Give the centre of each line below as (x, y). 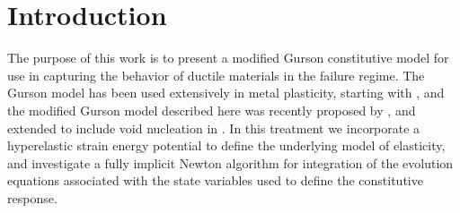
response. (32, 197)
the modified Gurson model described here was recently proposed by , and (212, 110)
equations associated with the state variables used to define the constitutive (215, 180)
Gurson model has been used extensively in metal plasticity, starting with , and (226, 93)
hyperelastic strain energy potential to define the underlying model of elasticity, (226, 145)
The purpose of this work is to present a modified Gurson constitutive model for (228, 58)
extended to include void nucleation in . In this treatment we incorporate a (214, 128)
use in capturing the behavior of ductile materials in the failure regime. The (216, 75)
